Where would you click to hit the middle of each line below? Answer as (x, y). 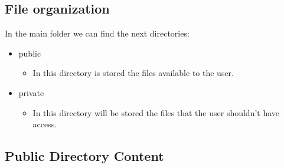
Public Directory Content (84, 156)
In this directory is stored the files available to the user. (133, 73)
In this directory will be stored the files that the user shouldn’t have (156, 112)
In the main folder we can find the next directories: (97, 33)
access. (45, 124)
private (31, 92)
